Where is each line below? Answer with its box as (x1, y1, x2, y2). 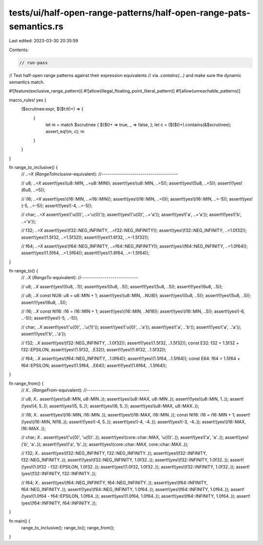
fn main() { (9, 518, 31, 524)
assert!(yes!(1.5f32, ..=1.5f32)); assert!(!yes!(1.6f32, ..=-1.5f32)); (21, 234, 150, 240)
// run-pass (19, 60, 48, 65)
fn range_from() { (9, 380, 44, 386)
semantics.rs (9, 21, 64, 32)
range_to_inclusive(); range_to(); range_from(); (21, 525, 115, 530)
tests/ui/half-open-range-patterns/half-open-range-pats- (9, 7, 251, 18)
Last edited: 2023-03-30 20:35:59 (9, 38, 78, 44)
